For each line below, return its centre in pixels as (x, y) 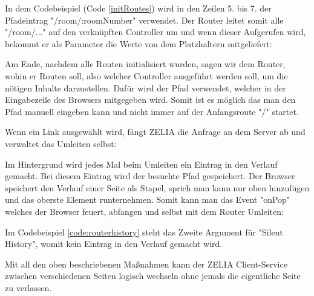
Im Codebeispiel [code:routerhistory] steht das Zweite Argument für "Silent (144, 232)
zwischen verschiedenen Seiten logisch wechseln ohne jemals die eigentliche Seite (153, 276)
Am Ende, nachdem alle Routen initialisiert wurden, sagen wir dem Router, (145, 64)
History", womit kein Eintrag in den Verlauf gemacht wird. (114, 244)
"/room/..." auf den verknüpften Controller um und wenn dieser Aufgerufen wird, (155, 32)
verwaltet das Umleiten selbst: (61, 143)
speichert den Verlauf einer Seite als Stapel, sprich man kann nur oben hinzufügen (157, 187)
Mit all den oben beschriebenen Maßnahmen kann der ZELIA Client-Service (146, 264)
